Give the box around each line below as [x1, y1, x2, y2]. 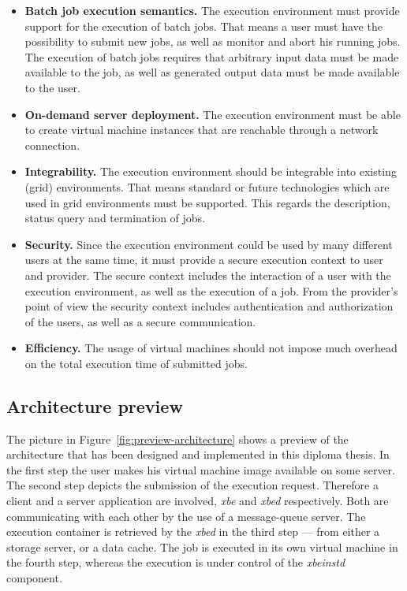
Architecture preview [6, 393, 183, 418]
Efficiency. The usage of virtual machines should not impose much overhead [24, 340, 398, 356]
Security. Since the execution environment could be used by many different [24, 236, 393, 252]
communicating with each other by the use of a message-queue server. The [6, 507, 366, 524]
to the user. [24, 79, 80, 95]
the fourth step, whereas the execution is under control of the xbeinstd [6, 554, 345, 571]
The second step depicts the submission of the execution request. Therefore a [6, 477, 379, 493]
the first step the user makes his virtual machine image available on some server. [6, 461, 395, 478]
